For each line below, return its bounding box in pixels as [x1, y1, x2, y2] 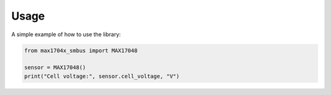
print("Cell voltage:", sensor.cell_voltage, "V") [24, 72, 180, 80]
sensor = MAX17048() [24, 64, 86, 71]
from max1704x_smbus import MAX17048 [24, 47, 138, 54]
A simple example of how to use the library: [11, 31, 121, 38]
